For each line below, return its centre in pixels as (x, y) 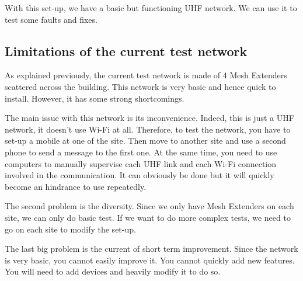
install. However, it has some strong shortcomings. (95, 98)
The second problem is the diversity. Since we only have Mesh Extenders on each (149, 206)
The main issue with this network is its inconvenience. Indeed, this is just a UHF (149, 118)
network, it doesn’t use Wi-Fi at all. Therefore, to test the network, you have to (148, 129)
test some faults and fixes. (51, 19)
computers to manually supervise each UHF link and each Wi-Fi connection (141, 163)
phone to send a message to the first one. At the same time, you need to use (141, 152)
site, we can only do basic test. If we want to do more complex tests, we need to (148, 217)
